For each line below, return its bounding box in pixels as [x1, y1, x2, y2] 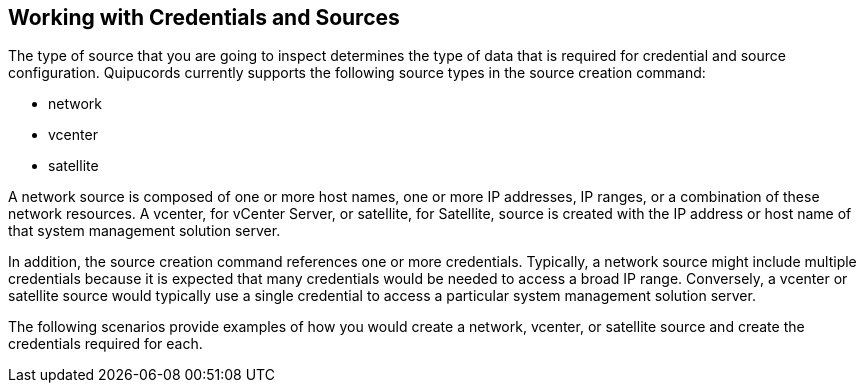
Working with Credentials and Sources [8, 5, 400, 30]
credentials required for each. [8, 335, 203, 353]
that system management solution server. [8, 222, 281, 240]
